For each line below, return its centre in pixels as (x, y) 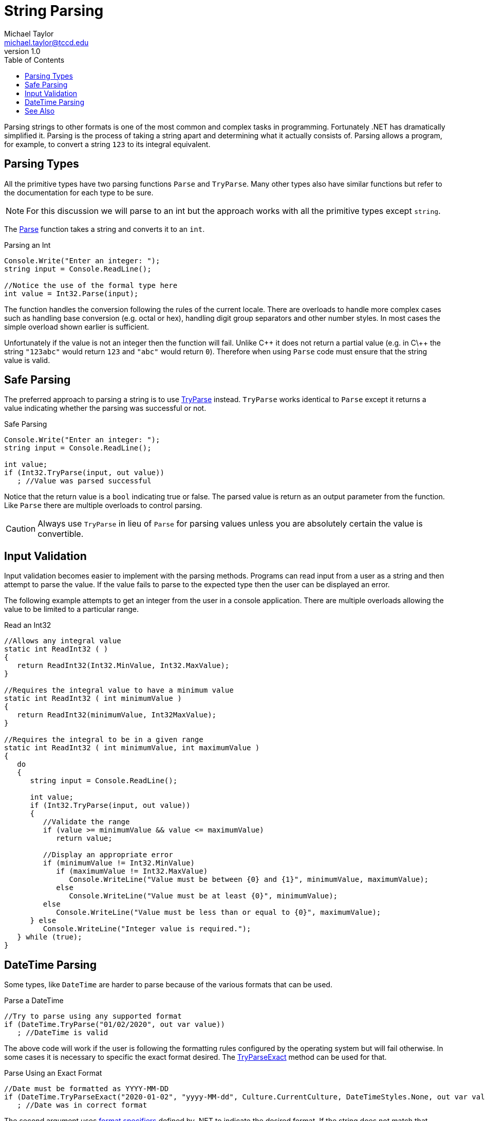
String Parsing (54, 11)
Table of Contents (34, 60)
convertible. (61, 534)
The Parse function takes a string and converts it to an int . (105, 229)
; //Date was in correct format (82, 1105)
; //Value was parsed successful (84, 481)
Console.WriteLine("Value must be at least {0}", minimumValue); (203, 896)
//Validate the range (86, 822)
